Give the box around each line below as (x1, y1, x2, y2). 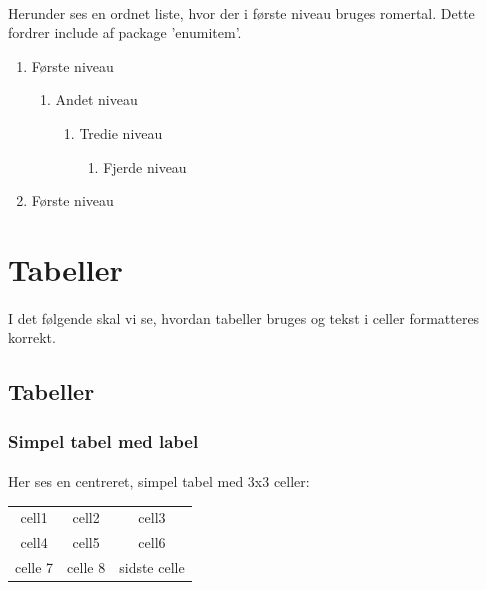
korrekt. (8, 327, 56, 348)
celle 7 (15, 557, 54, 578)
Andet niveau (55, 89, 138, 110)
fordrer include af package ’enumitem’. (8, 22, 242, 43)
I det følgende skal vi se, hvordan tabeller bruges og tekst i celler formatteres (8, 307, 480, 328)
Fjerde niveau (103, 156, 187, 177)
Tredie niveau (79, 122, 163, 143)
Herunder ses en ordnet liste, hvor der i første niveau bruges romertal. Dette (8, 2, 475, 23)
